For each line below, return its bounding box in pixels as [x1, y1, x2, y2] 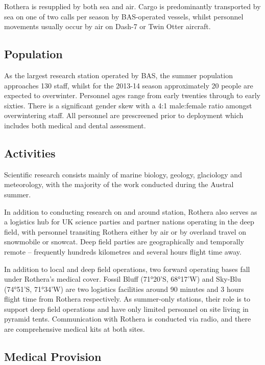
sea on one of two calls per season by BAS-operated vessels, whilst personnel [4, 11, 244, 21]
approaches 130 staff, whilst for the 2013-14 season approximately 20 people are [4, 80, 253, 90]
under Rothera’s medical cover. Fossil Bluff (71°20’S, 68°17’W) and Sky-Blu [4, 273, 241, 284]
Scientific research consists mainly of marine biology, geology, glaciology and [4, 169, 242, 179]
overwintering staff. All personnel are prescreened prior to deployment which [4, 110, 244, 121]
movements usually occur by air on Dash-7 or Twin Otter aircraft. [4, 21, 211, 32]
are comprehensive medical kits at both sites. [4, 324, 145, 334]
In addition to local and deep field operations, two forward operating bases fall [4, 263, 250, 274]
